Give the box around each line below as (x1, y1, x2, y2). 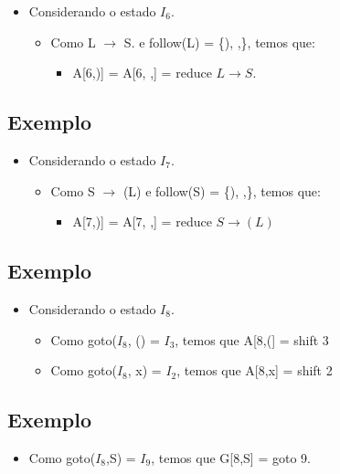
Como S (50, 181, 95, 200)
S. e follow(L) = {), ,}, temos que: (123, 32, 315, 51)
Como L (50, 32, 96, 51)
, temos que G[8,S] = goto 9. (151, 448, 311, 467)
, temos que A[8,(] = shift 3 (175, 330, 329, 349)
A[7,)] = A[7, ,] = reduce (72, 212, 212, 231)
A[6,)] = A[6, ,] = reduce (72, 63, 212, 82)
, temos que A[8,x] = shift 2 (176, 361, 333, 380)
